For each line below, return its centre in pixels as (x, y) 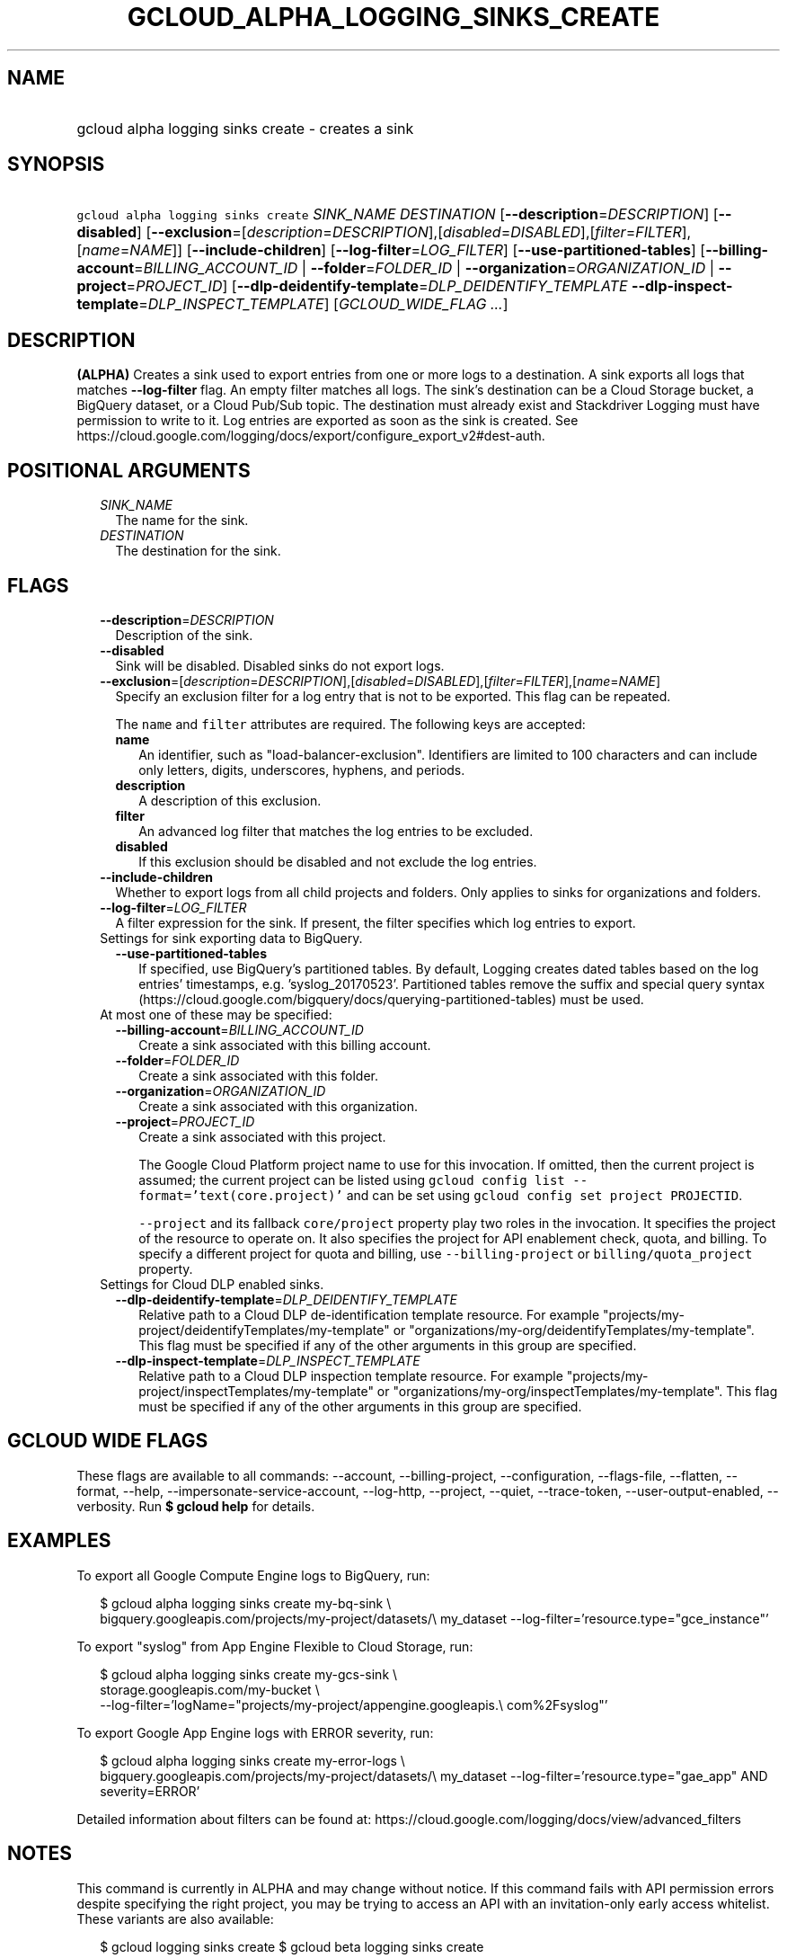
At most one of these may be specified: (216, 1014)
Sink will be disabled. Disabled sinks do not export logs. (280, 665)
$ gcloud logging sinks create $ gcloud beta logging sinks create (292, 1946)
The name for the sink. (182, 521)
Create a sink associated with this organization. (279, 1106)
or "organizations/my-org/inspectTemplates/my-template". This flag (577, 1391)
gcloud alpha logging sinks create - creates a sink (245, 128)
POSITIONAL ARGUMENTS (129, 470)
